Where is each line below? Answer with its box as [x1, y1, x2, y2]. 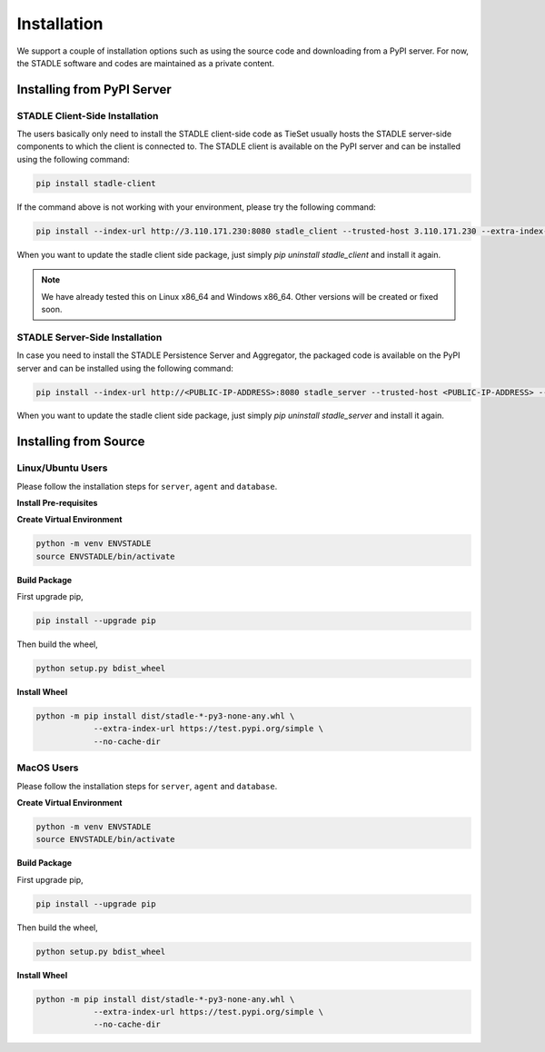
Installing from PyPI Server [16, 82, 172, 97]
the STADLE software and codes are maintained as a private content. [16, 57, 274, 68]
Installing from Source [16, 434, 145, 450]
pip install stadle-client [35, 178, 156, 188]
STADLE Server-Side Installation [16, 331, 163, 343]
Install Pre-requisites [16, 498, 98, 509]
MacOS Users [16, 761, 79, 774]
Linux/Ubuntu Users [16, 461, 108, 474]
